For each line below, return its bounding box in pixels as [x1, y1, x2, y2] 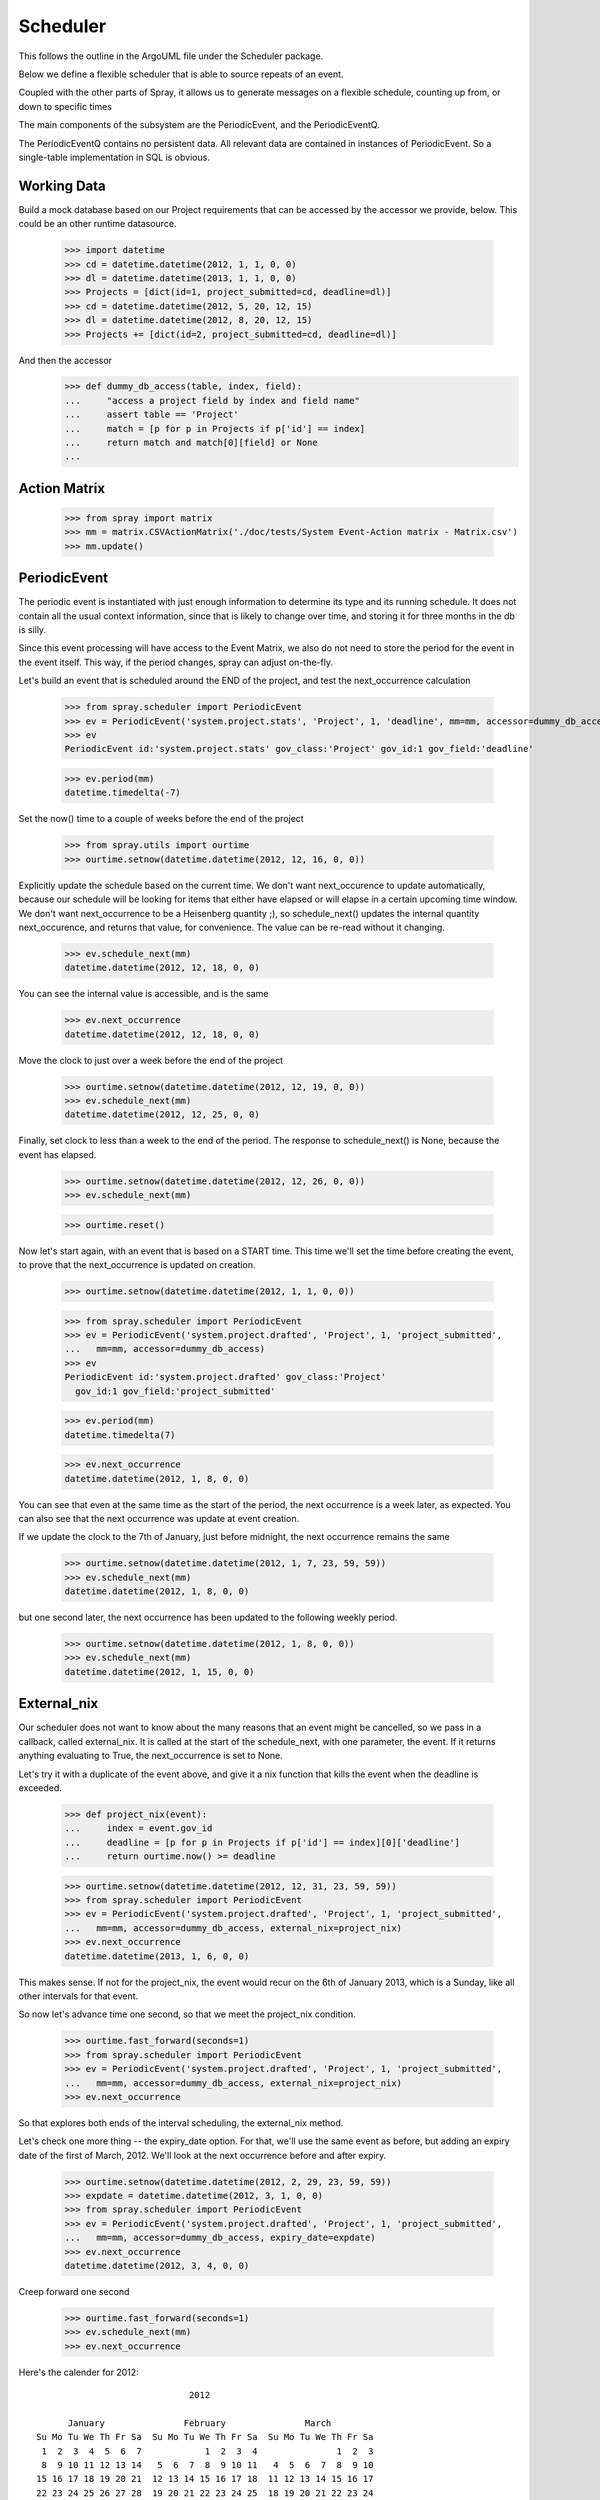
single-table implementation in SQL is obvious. [18, 151, 210, 163]
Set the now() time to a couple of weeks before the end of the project [18, 813, 304, 825]
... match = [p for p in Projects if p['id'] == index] [64, 423, 366, 434]
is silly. [18, 624, 47, 636]
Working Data [18, 177, 107, 194]
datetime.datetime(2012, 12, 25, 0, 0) [64, 1109, 260, 1120]
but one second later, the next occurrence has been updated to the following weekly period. [18, 1611, 398, 1624]
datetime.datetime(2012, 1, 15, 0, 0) [64, 1666, 255, 1677]
